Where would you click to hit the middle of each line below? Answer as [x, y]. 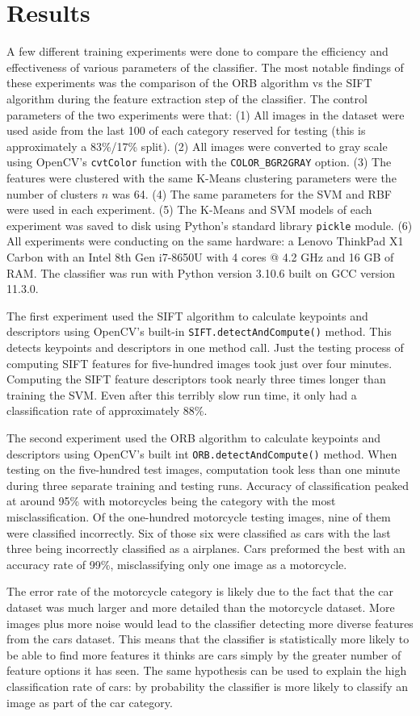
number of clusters [52, 193]
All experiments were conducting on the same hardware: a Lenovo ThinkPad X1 [205, 241]
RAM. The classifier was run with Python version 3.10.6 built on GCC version [201, 272]
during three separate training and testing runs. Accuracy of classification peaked [208, 485]
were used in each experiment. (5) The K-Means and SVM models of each [189, 209]
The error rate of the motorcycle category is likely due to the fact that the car [200, 591]
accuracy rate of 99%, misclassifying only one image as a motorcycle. [177, 564]
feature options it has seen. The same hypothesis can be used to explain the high [207, 670]
